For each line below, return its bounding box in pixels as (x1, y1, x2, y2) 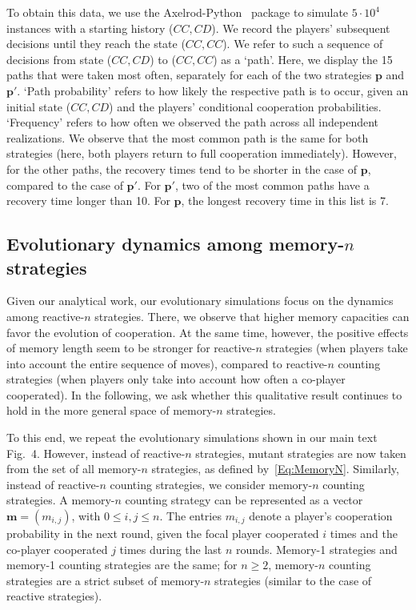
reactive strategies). (6, 588, 102, 604)
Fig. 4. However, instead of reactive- (6, 444, 186, 461)
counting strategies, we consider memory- (110, 476, 313, 492)
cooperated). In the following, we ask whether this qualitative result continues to (6, 386, 402, 403)
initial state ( (6, 98, 71, 114)
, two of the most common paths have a (174, 176, 370, 193)
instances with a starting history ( (6, 19, 174, 36)
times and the (330, 525, 398, 542)
